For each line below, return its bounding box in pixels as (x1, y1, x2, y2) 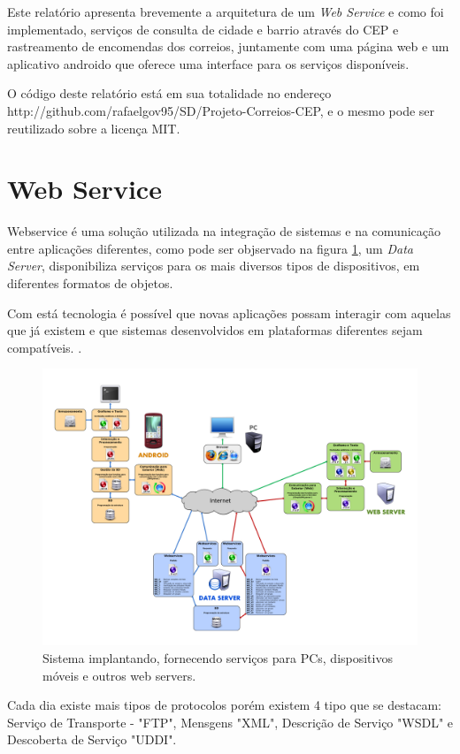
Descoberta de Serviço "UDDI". (7, 730, 177, 749)
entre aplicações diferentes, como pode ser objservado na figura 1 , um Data (7, 239, 413, 257)
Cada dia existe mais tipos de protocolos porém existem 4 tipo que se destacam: (7, 696, 441, 714)
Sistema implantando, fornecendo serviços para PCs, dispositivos (42, 649, 393, 667)
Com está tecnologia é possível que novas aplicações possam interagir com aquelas (7, 303, 451, 322)
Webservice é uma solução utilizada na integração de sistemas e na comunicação (7, 222, 441, 240)
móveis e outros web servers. (42, 666, 196, 684)
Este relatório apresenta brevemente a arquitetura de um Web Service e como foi (7, 3, 444, 20)
